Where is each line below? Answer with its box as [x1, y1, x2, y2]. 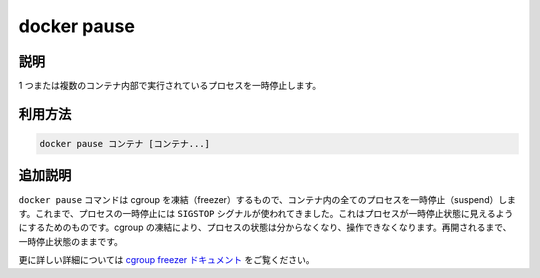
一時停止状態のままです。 [18, 235, 124, 247]
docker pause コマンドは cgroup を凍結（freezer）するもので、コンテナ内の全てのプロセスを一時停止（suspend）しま [18, 193, 517, 205]
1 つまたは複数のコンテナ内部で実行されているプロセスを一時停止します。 [18, 80, 322, 92]
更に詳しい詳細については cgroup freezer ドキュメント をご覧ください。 [18, 254, 315, 266]
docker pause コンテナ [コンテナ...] [39, 138, 210, 150]
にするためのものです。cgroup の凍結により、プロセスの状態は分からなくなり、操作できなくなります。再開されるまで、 [18, 221, 512, 234]
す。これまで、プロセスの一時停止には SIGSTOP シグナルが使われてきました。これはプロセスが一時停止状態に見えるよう [18, 207, 514, 219]
